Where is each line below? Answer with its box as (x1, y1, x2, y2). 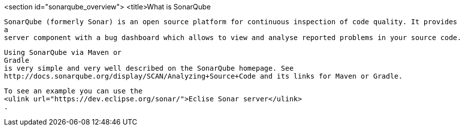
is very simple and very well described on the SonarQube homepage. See (4, 64, 294, 72)
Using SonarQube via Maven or (4, 48, 122, 56)
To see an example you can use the (4, 87, 143, 95)
